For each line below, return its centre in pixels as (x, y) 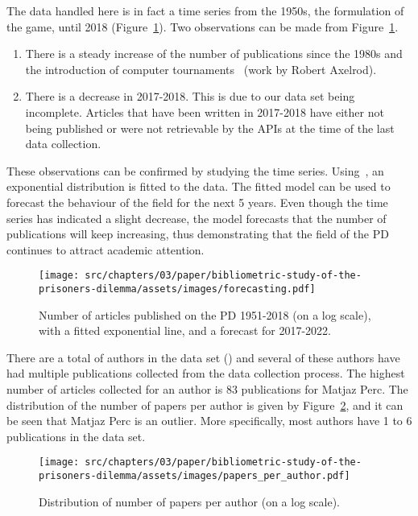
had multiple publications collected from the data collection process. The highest (206, 373)
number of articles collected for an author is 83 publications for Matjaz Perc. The (207, 389)
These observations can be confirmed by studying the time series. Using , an (195, 170)
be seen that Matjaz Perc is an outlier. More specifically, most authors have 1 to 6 (209, 421)
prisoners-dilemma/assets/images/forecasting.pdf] (177, 289)
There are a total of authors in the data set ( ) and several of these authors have (203, 357)
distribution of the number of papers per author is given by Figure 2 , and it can (205, 405)
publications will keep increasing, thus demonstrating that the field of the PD (198, 234)
